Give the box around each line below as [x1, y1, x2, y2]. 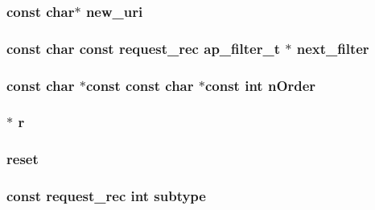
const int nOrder [204, 75, 316, 95]
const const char [85, 75, 194, 95]
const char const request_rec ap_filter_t [6, 38, 280, 58]
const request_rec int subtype [6, 186, 206, 206]
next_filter [296, 38, 369, 58]
